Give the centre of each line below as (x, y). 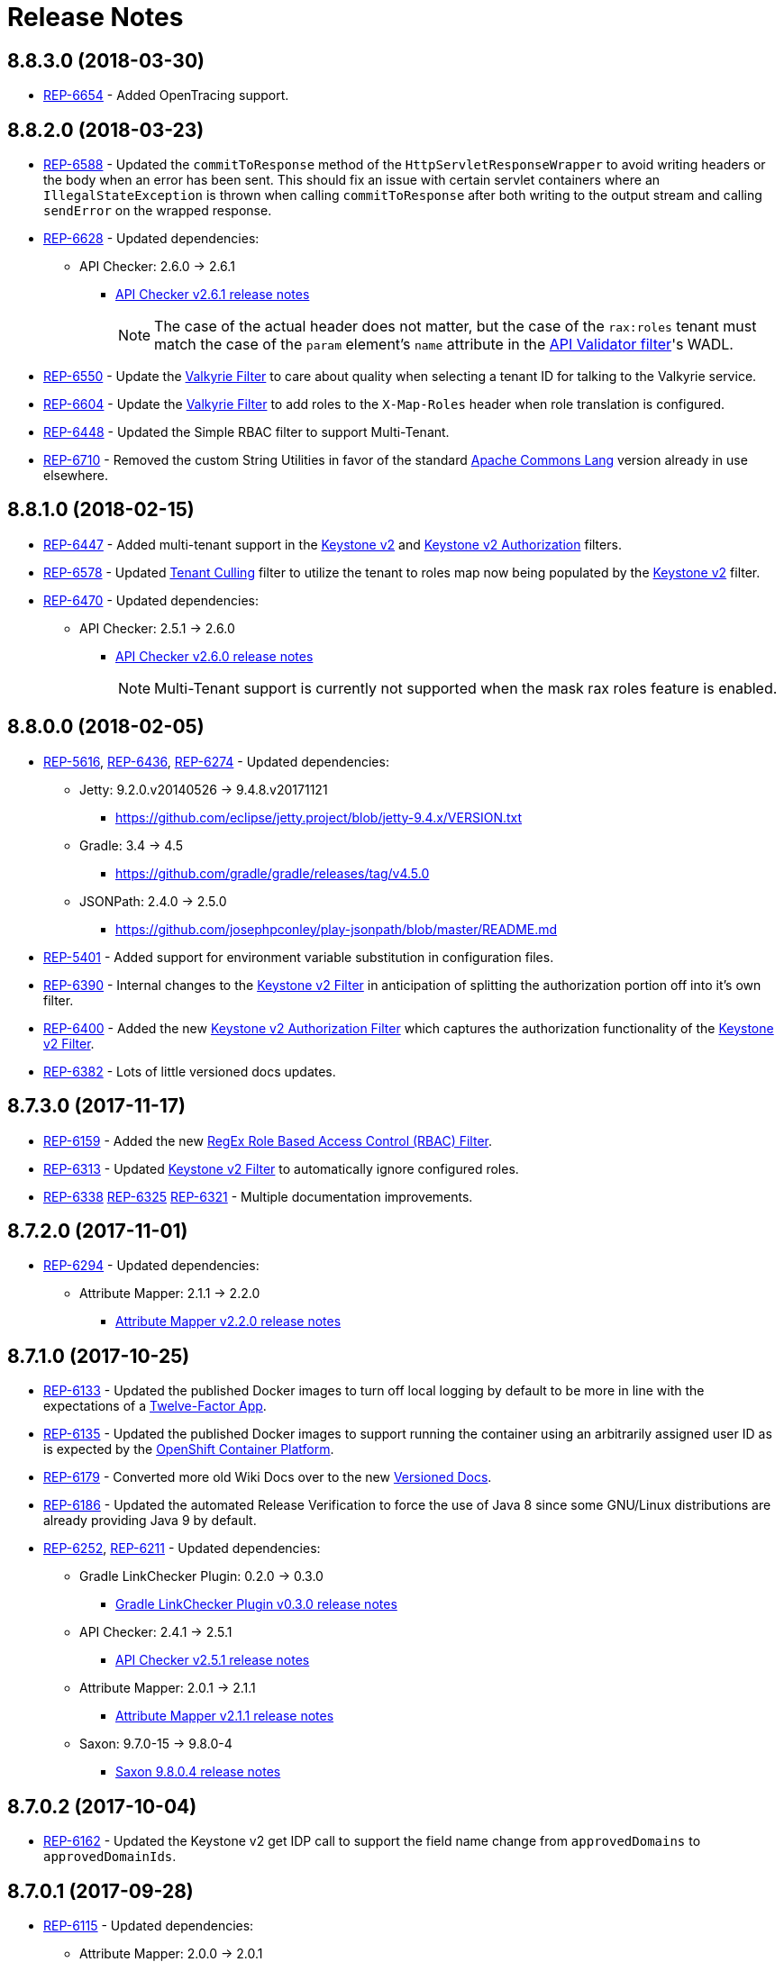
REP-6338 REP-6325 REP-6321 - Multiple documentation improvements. (258, 1196)
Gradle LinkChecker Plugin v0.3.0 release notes (256, 1604)
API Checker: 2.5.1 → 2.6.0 (157, 628)
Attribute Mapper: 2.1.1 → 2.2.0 (170, 1294)
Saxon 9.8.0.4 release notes (198, 1772)
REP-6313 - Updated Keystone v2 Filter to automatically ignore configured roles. (281, 1168)
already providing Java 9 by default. (150, 1521)
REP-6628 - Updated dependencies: (151, 239)
